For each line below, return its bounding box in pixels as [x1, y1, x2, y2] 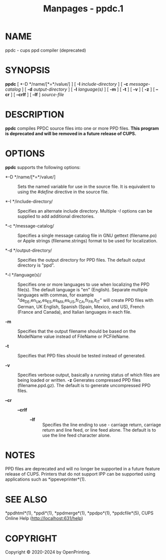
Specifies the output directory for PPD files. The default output [17, 257, 145, 263]
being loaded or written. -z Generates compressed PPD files [17, 377, 141, 383]
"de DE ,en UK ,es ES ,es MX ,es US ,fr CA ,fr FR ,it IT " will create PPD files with [17, 297, 154, 304]
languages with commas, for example [17, 292, 94, 298]
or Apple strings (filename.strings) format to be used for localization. [17, 237, 158, 243]
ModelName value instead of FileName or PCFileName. [17, 333, 130, 339]
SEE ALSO [5, 494, 48, 505]
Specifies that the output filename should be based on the [17, 328, 136, 334]
